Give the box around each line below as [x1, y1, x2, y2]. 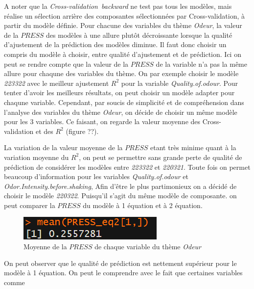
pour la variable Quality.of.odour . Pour [121, 78, 238, 88]
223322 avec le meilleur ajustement [4, 78, 109, 88]
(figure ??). [66, 126, 99, 136]
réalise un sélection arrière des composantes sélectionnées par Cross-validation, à [4, 10, 245, 21]
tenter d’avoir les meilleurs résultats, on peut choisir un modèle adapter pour [4, 87, 235, 98]
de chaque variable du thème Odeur [94, 241, 202, 252]
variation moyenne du [4, 152, 69, 162]
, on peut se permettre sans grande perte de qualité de [79, 152, 242, 162]
